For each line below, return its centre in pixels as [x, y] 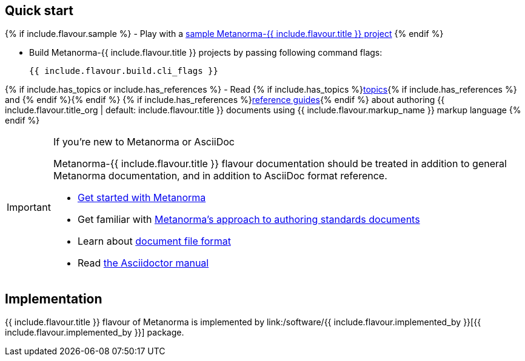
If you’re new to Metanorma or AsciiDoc [144, 142]
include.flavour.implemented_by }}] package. [95, 333]
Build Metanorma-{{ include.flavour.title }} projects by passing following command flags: [206, 53]
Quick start [39, 11]
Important [29, 207]
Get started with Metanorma [142, 198]
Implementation [54, 299]
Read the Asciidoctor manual [143, 263]
